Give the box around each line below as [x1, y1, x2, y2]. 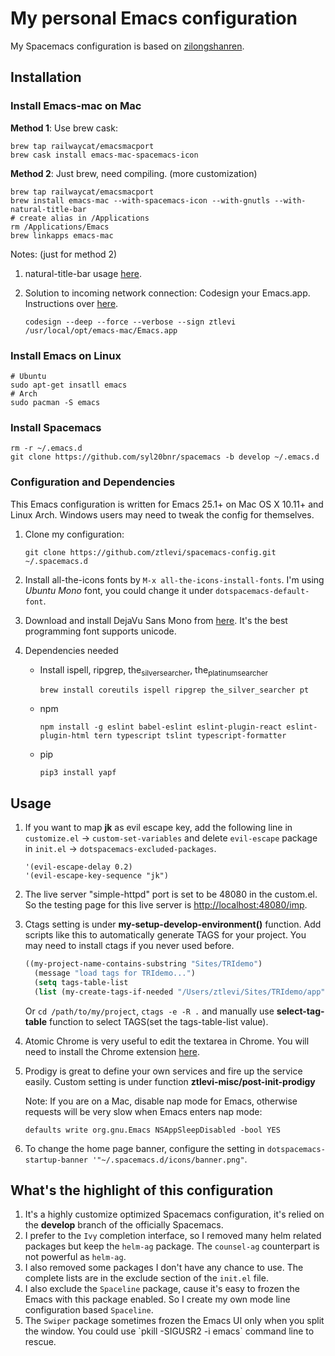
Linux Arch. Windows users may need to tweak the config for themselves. [10, 508, 315, 521]
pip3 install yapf [39, 768, 117, 778]
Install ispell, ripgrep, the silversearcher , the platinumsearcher [39, 663, 268, 678]
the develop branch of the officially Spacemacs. [24, 1219, 224, 1231]
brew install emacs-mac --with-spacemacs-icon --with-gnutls [10, 195, 271, 206]
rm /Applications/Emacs [10, 222, 110, 232]
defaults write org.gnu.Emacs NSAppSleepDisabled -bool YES [24, 1125, 281, 1135]
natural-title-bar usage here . [24, 267, 142, 279]
